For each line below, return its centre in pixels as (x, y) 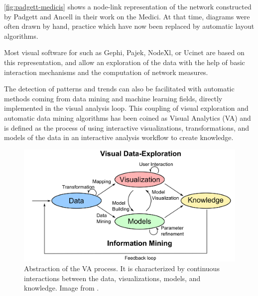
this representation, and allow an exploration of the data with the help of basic (125, 62)
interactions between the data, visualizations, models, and (112, 278)
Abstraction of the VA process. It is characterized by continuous (122, 268)
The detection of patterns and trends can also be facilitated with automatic (119, 89)
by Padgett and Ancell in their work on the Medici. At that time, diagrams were (127, 16)
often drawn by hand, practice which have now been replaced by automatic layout (129, 26)
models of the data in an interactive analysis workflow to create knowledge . (119, 137)
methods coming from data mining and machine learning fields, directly (113, 98)
